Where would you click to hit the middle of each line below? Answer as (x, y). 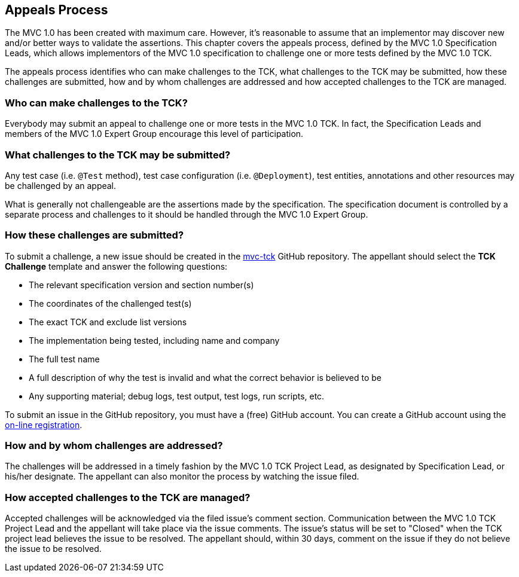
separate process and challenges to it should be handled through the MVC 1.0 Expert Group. (187, 214)
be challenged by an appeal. (61, 185)
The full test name (64, 359)
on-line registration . (44, 425)
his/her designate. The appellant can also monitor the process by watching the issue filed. (182, 477)
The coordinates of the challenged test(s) (110, 303)
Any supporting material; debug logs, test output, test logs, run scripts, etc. (177, 396)
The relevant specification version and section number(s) (141, 285)
